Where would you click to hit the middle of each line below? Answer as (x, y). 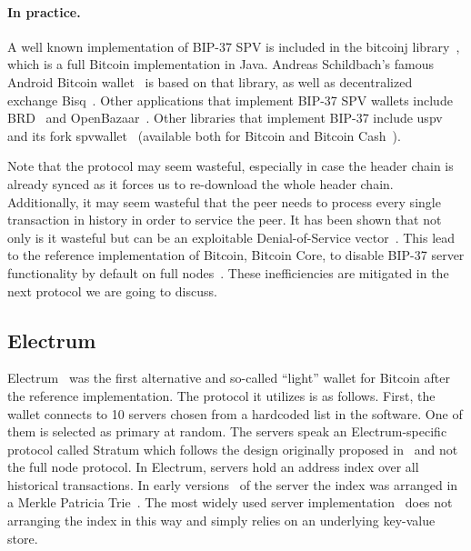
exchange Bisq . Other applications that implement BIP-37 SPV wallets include (230, 100)
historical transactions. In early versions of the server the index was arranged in (233, 484)
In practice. (44, 11)
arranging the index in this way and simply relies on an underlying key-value (221, 521)
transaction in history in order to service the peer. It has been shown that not (225, 220)
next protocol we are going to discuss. (112, 291)
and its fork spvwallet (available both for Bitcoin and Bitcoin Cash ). (204, 135)
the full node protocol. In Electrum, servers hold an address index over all (213, 467)
